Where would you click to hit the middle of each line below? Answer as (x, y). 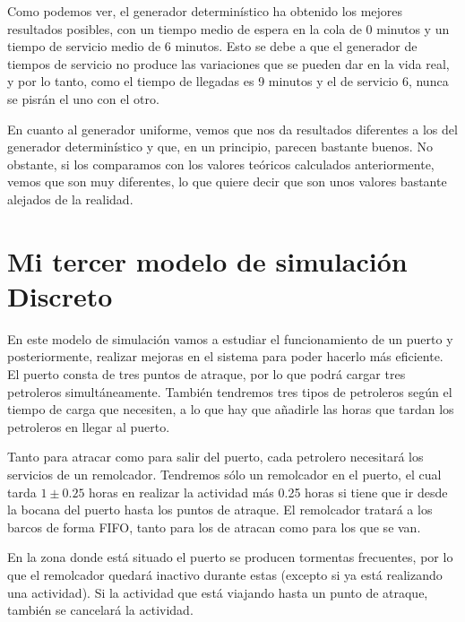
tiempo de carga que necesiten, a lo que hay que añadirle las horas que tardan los (231, 409)
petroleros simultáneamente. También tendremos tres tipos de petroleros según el (230, 391)
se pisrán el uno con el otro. (83, 98)
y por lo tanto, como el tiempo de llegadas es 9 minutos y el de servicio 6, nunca (228, 81)
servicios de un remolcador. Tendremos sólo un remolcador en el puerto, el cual (224, 474)
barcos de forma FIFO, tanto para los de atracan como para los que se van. (214, 527)
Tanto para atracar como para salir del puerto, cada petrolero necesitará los (215, 457)
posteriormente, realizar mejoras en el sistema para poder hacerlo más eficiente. (225, 356)
